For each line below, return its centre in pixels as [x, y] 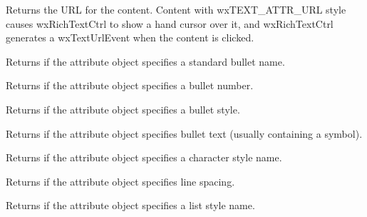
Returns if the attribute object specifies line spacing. [120, 181]
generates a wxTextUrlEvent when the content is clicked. [130, 37]
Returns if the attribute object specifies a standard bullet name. [145, 61]
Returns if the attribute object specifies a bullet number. [130, 85]
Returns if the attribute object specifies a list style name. [130, 205]
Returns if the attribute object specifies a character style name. [144, 157]
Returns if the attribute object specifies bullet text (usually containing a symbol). [184, 133]
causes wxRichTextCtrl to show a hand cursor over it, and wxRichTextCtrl [170, 23]
